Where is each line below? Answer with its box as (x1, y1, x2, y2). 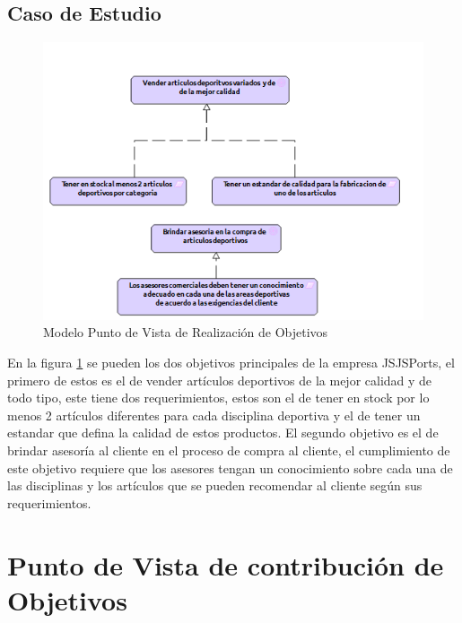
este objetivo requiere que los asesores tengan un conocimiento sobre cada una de (7, 458, 453, 477)
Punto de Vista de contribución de (7, 546, 444, 583)
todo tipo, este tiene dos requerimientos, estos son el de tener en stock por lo (7, 388, 430, 407)
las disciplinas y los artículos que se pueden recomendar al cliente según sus (7, 476, 423, 495)
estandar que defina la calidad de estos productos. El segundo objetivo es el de (7, 423, 439, 442)
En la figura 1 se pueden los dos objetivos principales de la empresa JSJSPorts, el (7, 353, 455, 372)
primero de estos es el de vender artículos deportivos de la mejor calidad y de (7, 370, 432, 389)
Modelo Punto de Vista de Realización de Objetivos (43, 323, 328, 342)
